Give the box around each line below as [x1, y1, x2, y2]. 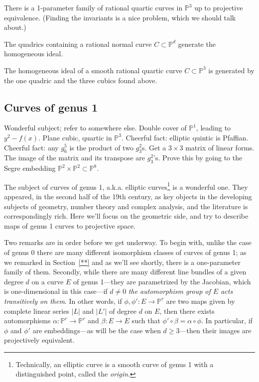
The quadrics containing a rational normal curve [4, 38, 152, 49]
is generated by [208, 65, 255, 75]
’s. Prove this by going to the [153, 152, 243, 163]
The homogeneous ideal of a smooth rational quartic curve [4, 65, 182, 75]
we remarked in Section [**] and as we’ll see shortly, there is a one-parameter [4, 256, 241, 267]
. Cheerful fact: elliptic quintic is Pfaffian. [122, 132, 249, 142]
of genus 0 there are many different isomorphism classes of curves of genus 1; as [4, 247, 247, 257]
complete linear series [4, 305, 69, 316]
